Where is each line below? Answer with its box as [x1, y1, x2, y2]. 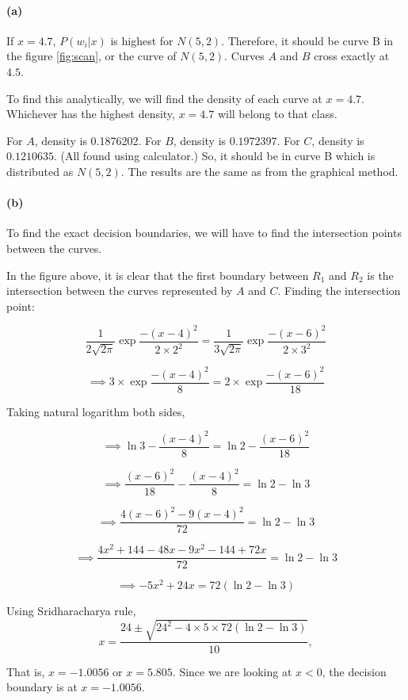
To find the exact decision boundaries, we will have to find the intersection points [6, 224, 402, 241]
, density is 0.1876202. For [34, 132, 162, 148]
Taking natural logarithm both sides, [6, 403, 185, 419]
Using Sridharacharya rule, [6, 602, 136, 619]
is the [367, 266, 394, 283]
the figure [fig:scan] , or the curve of [6, 48, 177, 64]
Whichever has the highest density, [6, 105, 175, 122]
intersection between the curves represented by [6, 282, 233, 299]
